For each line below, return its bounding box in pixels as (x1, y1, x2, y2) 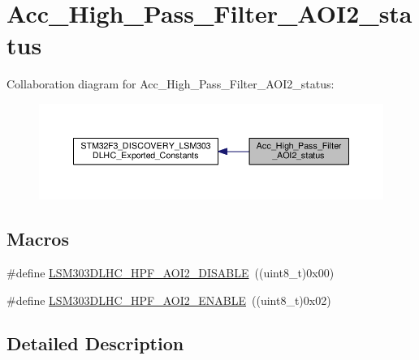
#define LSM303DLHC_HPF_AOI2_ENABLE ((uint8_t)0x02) (6, 291, 331, 308)
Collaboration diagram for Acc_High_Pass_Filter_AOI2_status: (6, 75, 335, 92)
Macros (6, 226, 69, 251)
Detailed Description (6, 331, 184, 356)
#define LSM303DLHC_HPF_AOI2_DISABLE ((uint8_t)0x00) (6, 264, 335, 281)
